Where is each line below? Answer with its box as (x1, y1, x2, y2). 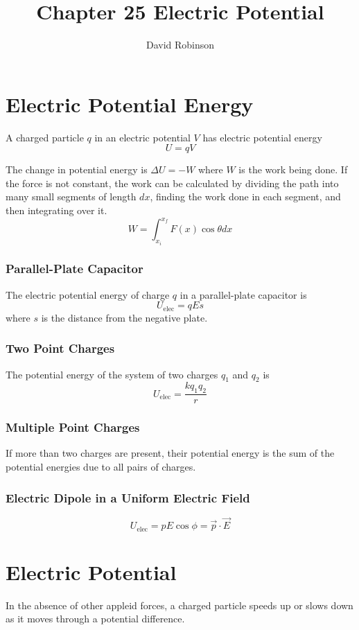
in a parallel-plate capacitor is (179, 287, 307, 301)
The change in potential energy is (6, 162, 148, 177)
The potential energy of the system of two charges (6, 367, 218, 381)
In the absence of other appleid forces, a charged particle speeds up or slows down (6, 597, 353, 612)
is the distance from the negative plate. (41, 310, 208, 324)
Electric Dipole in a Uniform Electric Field (6, 489, 250, 506)
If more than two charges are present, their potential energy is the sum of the (6, 446, 335, 460)
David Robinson (146, 37, 215, 52)
